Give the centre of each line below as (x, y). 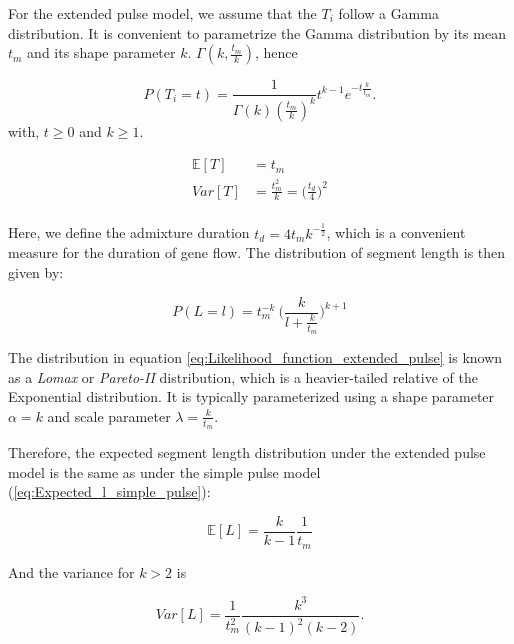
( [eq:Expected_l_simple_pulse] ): (109, 491)
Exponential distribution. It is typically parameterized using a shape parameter (251, 396)
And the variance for (71, 571)
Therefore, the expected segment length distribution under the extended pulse (247, 452)
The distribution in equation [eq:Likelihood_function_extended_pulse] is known (255, 357)
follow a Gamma (388, 13)
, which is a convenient (396, 232)
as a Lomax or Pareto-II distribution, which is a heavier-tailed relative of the (243, 376)
